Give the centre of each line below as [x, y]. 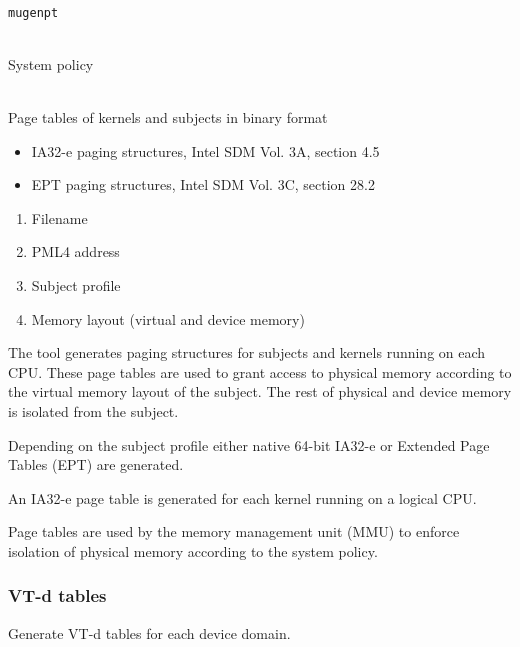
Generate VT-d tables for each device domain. [149, 632]
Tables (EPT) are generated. [96, 464]
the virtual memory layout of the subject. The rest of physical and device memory [260, 391]
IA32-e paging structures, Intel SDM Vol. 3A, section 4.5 [205, 150]
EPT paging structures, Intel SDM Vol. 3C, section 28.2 [203, 184]
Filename [59, 217]
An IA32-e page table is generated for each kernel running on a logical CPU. [242, 497]
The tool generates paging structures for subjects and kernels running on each [247, 352]
